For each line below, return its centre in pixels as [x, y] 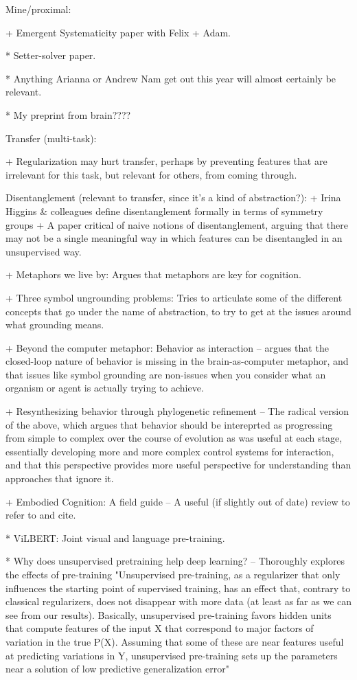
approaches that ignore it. [60, 478]
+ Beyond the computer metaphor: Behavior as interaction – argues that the [167, 347]
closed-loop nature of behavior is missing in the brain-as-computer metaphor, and [177, 361]
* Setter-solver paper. [51, 55]
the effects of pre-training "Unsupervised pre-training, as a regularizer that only [173, 574]
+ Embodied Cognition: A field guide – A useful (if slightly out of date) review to [178, 501]
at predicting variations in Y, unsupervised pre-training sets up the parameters [172, 655]
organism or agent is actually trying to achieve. [105, 388]
